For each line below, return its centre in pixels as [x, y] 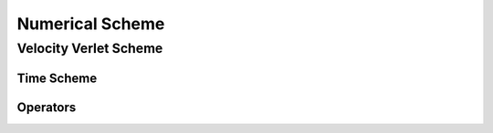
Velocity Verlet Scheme [90, 48]
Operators [47, 107]
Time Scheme [57, 78]
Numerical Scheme [91, 24]
